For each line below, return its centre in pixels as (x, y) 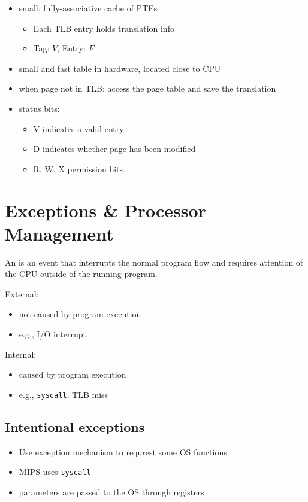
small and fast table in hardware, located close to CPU (120, 68)
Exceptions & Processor (105, 210)
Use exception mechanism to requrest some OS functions (123, 451)
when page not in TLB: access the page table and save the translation (147, 88)
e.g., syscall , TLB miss (64, 394)
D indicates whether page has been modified (114, 149)
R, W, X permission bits (78, 168)
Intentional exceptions (75, 426)
